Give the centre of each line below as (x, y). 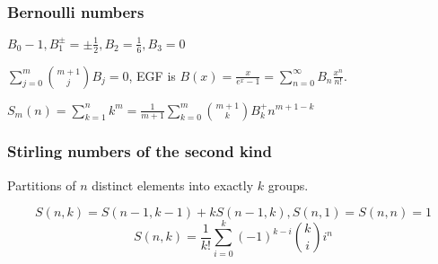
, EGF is (152, 75)
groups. (288, 185)
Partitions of (42, 185)
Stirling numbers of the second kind (140, 151)
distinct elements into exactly (173, 185)
